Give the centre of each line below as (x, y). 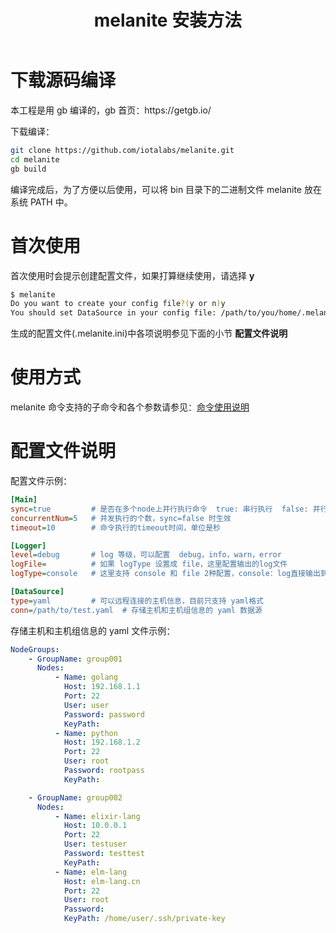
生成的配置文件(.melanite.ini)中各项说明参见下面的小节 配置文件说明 (149, 333)
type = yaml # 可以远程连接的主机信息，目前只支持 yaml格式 (137, 601)
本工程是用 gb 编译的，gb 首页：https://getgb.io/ (111, 110)
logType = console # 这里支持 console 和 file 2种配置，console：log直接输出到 (169, 574)
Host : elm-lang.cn (102, 881)
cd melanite (35, 159)
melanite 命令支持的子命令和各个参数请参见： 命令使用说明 (130, 407)
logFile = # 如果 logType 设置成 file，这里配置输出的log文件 (149, 564)
